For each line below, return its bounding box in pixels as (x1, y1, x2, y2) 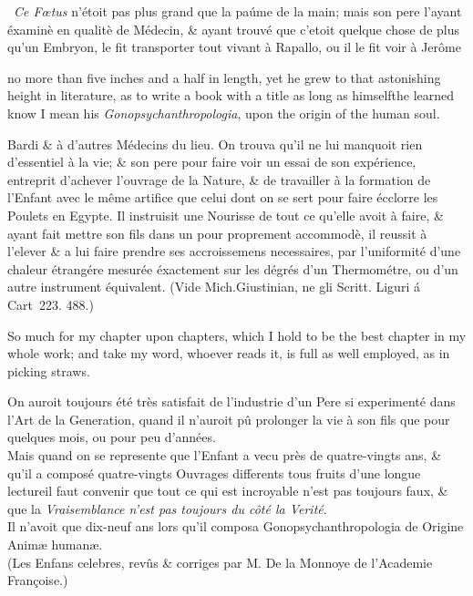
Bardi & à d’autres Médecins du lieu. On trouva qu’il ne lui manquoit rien (7, 134, 423, 153)
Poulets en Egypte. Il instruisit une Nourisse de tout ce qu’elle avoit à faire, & (7, 205, 444, 224)
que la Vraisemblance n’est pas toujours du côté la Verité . (7, 498, 327, 518)
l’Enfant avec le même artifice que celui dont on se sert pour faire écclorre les (7, 188, 438, 207)
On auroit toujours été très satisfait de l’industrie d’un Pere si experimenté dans (7, 392, 456, 411)
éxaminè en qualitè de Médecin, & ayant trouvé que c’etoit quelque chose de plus (7, 19, 459, 38)
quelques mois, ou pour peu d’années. (7, 427, 216, 447)
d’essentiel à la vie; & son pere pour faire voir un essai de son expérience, (7, 152, 416, 171)
